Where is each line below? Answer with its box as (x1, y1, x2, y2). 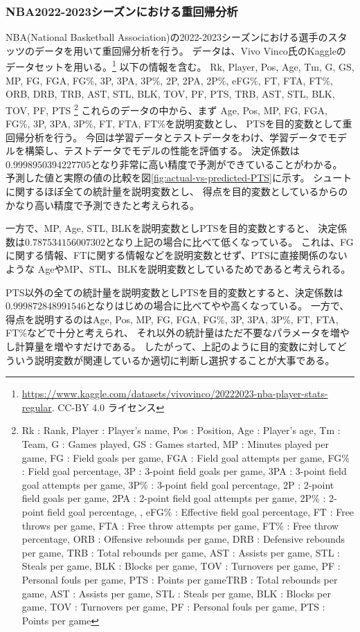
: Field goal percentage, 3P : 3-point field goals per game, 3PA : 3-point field (21, 464, 347, 478)
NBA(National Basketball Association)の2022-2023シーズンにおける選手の (6, 30, 328, 44)
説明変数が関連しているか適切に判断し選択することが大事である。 (34, 352, 335, 367)
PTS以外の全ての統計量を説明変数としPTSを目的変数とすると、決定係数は (6, 285, 343, 299)
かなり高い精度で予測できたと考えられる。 (6, 197, 199, 212)
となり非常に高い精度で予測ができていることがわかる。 (90, 156, 343, 171)
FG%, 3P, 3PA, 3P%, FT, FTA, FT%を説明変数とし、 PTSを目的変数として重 (6, 116, 352, 131)
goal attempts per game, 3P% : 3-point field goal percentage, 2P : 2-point (21, 477, 334, 491)
